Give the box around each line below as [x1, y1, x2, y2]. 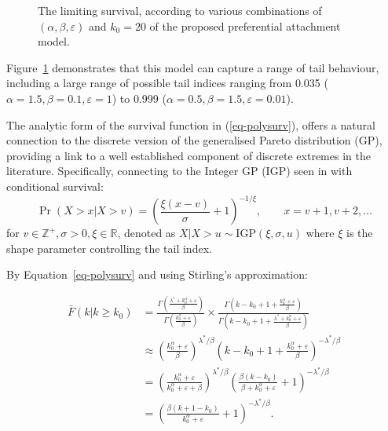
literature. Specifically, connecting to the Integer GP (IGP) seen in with [6, 163, 353, 179]
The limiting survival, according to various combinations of [38, 2, 322, 18]
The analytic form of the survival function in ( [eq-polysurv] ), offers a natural [6, 116, 375, 133]
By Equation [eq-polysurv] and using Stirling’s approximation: [6, 266, 308, 283]
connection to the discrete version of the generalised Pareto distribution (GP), [6, 132, 383, 148]
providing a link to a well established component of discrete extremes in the [6, 147, 371, 163]
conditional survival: [6, 177, 104, 194]
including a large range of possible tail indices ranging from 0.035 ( [6, 75, 328, 91]
